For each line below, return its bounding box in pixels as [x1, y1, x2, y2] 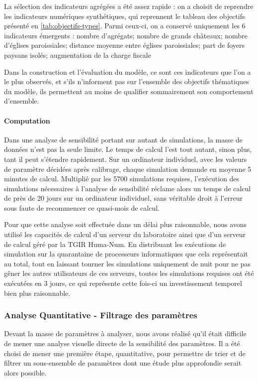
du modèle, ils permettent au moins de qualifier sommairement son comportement [4, 86, 254, 96]
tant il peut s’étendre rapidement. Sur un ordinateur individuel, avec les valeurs [4, 153, 247, 164]
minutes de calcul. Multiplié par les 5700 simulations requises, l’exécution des [4, 173, 240, 184]
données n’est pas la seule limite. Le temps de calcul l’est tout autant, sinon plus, [4, 144, 252, 154]
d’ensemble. [4, 96, 39, 106]
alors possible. [4, 367, 47, 378]
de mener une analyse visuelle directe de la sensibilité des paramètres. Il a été [4, 338, 240, 349]
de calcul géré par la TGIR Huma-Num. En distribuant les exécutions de [4, 239, 226, 249]
